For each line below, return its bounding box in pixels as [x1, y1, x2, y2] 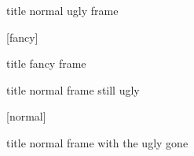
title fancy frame [6, 55, 86, 72]
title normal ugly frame [6, 2, 119, 18]
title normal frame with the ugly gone [6, 134, 189, 150]
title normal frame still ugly [6, 81, 140, 98]
